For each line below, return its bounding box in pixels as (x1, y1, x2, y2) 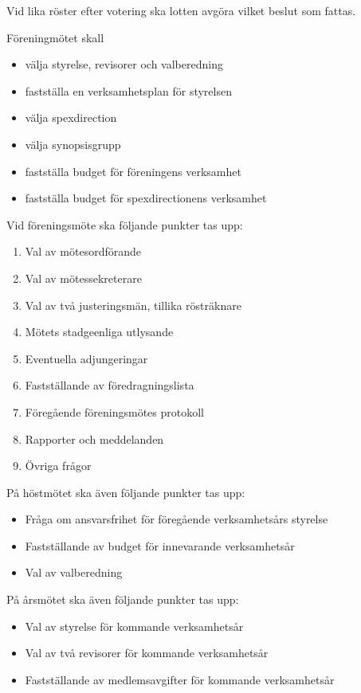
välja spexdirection (25, 109, 117, 126)
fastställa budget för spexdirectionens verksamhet (25, 190, 267, 206)
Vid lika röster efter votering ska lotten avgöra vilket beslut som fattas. (6, 2, 356, 18)
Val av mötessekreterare (25, 269, 142, 286)
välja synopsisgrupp (25, 135, 121, 152)
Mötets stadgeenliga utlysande (25, 323, 174, 340)
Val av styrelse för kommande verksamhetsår (25, 617, 244, 634)
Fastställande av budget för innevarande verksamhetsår (25, 537, 295, 554)
